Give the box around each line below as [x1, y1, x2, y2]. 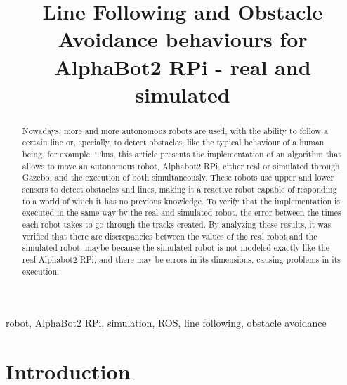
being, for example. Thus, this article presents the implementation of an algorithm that [22, 148, 341, 160]
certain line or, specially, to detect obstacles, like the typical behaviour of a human [22, 136, 325, 148]
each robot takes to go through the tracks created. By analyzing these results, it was [22, 218, 332, 230]
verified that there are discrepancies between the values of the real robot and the [22, 230, 317, 242]
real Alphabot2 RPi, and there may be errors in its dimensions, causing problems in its [22, 253, 341, 265]
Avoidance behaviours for [58, 25, 308, 53]
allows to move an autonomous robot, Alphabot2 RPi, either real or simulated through [22, 159, 340, 171]
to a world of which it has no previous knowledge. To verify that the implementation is [22, 195, 340, 207]
